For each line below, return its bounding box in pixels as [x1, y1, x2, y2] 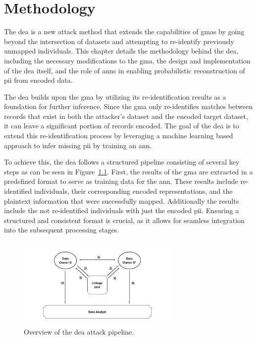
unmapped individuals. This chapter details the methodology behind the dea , [4, 46, 239, 56]
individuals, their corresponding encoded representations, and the [34, 186, 233, 196]
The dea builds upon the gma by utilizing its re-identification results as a [4, 91, 226, 102]
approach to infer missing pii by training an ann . [4, 140, 152, 150]
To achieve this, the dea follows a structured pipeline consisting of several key [4, 157, 240, 167]
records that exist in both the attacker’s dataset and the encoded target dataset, [4, 111, 248, 121]
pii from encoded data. [4, 75, 73, 85]
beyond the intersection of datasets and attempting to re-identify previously [4, 36, 234, 46]
